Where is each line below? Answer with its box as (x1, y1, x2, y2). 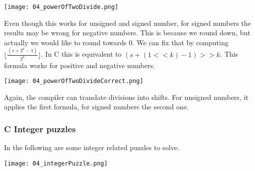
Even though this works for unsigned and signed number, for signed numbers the (4, 17, 251, 28)
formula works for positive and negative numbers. (4, 60, 155, 70)
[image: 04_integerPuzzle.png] (4, 160, 108, 167)
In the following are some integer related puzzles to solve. (4, 142, 180, 153)
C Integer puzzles (4, 122, 76, 135)
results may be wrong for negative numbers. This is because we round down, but (4, 27, 251, 38)
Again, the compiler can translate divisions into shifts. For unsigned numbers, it (4, 91, 249, 102)
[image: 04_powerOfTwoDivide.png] (4, 3, 119, 10)
